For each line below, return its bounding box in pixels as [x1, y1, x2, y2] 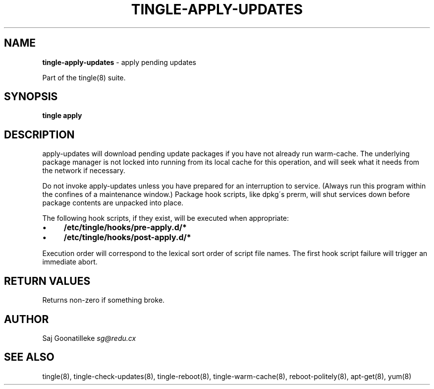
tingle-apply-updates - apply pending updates [42, 58, 197, 66]
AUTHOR [4, 313, 49, 325]
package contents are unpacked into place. [42, 198, 184, 207]
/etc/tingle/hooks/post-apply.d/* [63, 232, 191, 243]
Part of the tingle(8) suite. [42, 73, 126, 82]
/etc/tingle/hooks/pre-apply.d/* [63, 222, 187, 233]
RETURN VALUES [4, 274, 91, 287]
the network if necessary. [42, 166, 125, 175]
